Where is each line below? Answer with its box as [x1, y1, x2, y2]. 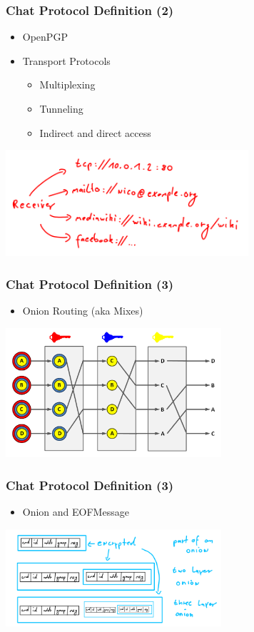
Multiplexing [39, 77, 96, 92]
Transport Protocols [22, 53, 111, 68]
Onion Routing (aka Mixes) [22, 303, 143, 318]
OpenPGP [22, 29, 68, 44]
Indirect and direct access [39, 125, 151, 140]
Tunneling [39, 101, 83, 116]
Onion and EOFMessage [22, 504, 129, 519]
